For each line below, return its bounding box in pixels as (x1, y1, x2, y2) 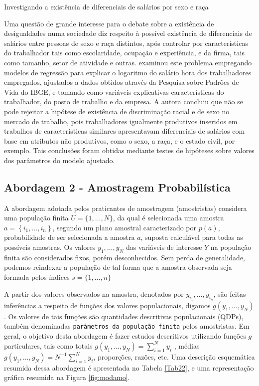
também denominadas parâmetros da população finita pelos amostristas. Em (4, 321, 250, 331)
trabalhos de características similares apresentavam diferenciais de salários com (4, 126, 245, 136)
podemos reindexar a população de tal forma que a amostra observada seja (4, 262, 232, 272)
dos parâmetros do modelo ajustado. (4, 155, 115, 165)
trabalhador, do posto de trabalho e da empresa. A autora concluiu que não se (4, 96, 243, 107)
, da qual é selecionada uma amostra (113, 212, 224, 223)
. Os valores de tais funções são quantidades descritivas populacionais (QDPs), (4, 311, 244, 321)
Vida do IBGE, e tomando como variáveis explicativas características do (4, 86, 224, 97)
